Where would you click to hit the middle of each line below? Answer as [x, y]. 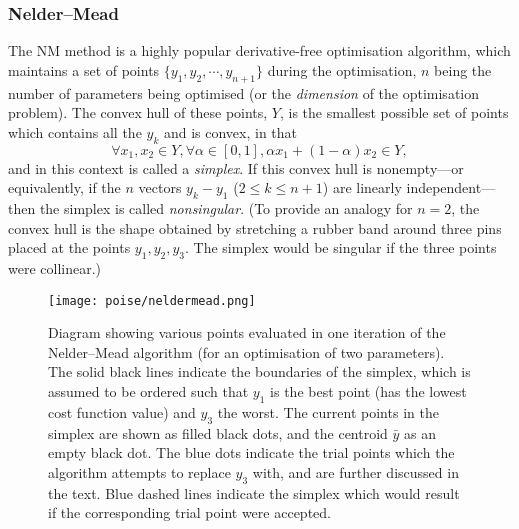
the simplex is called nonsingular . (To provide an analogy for [226, 207]
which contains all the [75, 131]
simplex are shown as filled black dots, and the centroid [218, 432]
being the [463, 69]
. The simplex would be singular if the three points [341, 247]
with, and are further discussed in [355, 471]
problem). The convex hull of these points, [138, 112]
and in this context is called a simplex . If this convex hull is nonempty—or [236, 167]
